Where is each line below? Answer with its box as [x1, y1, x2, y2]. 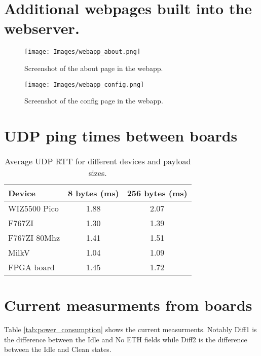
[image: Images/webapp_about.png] [24, 48, 141, 56]
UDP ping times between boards [4, 125, 238, 146]
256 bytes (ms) [127, 187, 188, 199]
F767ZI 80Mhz [8, 231, 60, 243]
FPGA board [8, 261, 55, 273]
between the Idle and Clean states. [4, 344, 111, 354]
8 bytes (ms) [68, 187, 119, 199]
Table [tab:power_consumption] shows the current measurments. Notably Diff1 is [4, 324, 257, 335]
